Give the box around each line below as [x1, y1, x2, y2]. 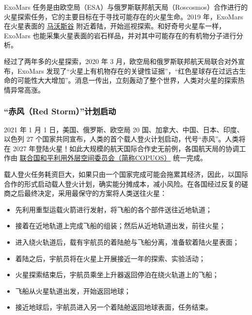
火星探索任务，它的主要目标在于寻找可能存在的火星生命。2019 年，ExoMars [4, 11, 243, 21]
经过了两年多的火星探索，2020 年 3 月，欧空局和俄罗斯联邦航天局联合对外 [4, 56, 238, 66]
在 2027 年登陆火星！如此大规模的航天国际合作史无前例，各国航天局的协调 [4, 143, 239, 153]
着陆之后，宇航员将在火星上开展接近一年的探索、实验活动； [15, 253, 205, 263]
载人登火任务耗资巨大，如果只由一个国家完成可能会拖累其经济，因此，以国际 [4, 169, 248, 179]
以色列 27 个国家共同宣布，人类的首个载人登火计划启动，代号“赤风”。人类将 [4, 134, 246, 144]
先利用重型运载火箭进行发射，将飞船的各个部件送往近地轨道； [15, 204, 212, 214]
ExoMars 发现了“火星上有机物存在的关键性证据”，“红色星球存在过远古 [17, 65, 239, 76]
